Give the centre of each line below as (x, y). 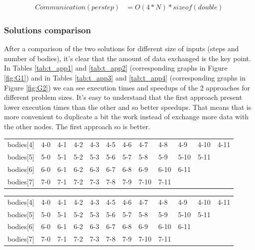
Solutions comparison (47, 30)
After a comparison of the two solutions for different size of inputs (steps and (122, 48)
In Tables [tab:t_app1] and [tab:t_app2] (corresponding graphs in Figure (116, 68)
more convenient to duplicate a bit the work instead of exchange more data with (127, 117)
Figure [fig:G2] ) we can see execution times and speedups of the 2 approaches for (127, 87)
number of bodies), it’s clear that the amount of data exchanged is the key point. (127, 58)
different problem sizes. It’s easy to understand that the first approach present (123, 97)
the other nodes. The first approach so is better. (77, 126)
